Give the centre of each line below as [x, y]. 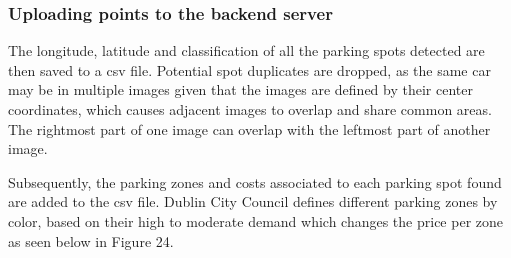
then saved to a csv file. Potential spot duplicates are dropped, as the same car [249, 69]
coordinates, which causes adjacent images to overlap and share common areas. [250, 109]
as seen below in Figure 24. [91, 240]
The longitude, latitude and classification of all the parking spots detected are [246, 50]
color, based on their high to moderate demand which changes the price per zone [255, 220]
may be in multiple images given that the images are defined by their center [240, 89]
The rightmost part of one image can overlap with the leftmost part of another [249, 128]
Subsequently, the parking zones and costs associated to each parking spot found [255, 181]
